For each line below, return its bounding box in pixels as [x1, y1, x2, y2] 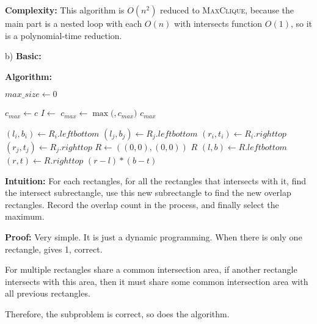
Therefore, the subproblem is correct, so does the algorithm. [5, 307, 230, 320]
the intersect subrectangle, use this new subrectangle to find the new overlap [5, 186, 291, 199]
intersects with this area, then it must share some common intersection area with [5, 275, 308, 287]
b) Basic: [5, 49, 42, 62]
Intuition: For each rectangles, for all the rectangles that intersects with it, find [5, 174, 306, 187]
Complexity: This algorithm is [5, 4, 125, 16]
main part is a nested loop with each [5, 17, 142, 29]
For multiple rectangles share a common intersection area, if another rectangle [5, 263, 297, 276]
